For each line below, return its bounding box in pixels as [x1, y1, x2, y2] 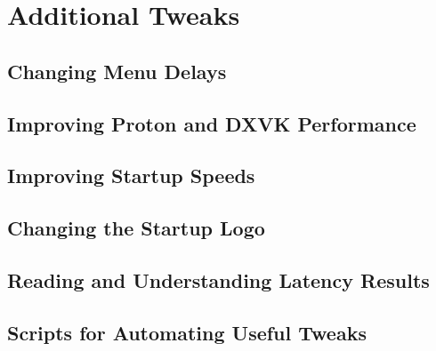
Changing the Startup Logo [7, 214, 265, 242]
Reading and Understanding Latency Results [7, 266, 430, 293]
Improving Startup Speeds [7, 162, 255, 189]
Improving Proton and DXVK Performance [7, 109, 416, 137]
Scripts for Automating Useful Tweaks [7, 318, 367, 346]
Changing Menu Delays [7, 57, 227, 84]
